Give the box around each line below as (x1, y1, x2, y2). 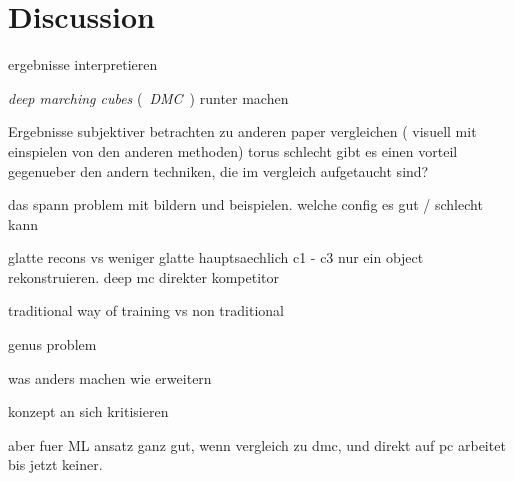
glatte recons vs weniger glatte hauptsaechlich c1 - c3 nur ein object (8, 247, 424, 268)
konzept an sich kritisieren (8, 401, 169, 422)
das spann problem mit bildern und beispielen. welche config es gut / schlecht (8, 194, 483, 215)
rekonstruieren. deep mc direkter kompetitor (8, 266, 279, 287)
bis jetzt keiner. (8, 454, 103, 475)
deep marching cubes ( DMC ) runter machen (8, 87, 289, 108)
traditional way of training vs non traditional (8, 300, 284, 321)
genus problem (8, 334, 97, 355)
